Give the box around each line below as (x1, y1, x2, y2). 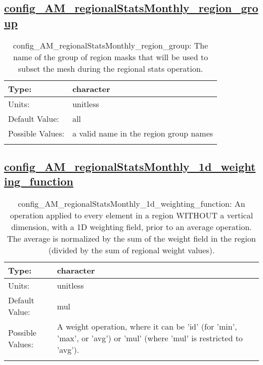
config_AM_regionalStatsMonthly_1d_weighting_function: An (18, 198, 245, 210)
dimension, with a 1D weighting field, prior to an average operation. (11, 221, 252, 233)
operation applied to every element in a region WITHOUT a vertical (10, 209, 253, 221)
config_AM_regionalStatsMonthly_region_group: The (13, 39, 208, 51)
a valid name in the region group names (72, 127, 213, 139)
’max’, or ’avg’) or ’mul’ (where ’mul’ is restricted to (57, 332, 243, 344)
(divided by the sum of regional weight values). (48, 244, 215, 256)
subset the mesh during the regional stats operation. (18, 62, 203, 74)
